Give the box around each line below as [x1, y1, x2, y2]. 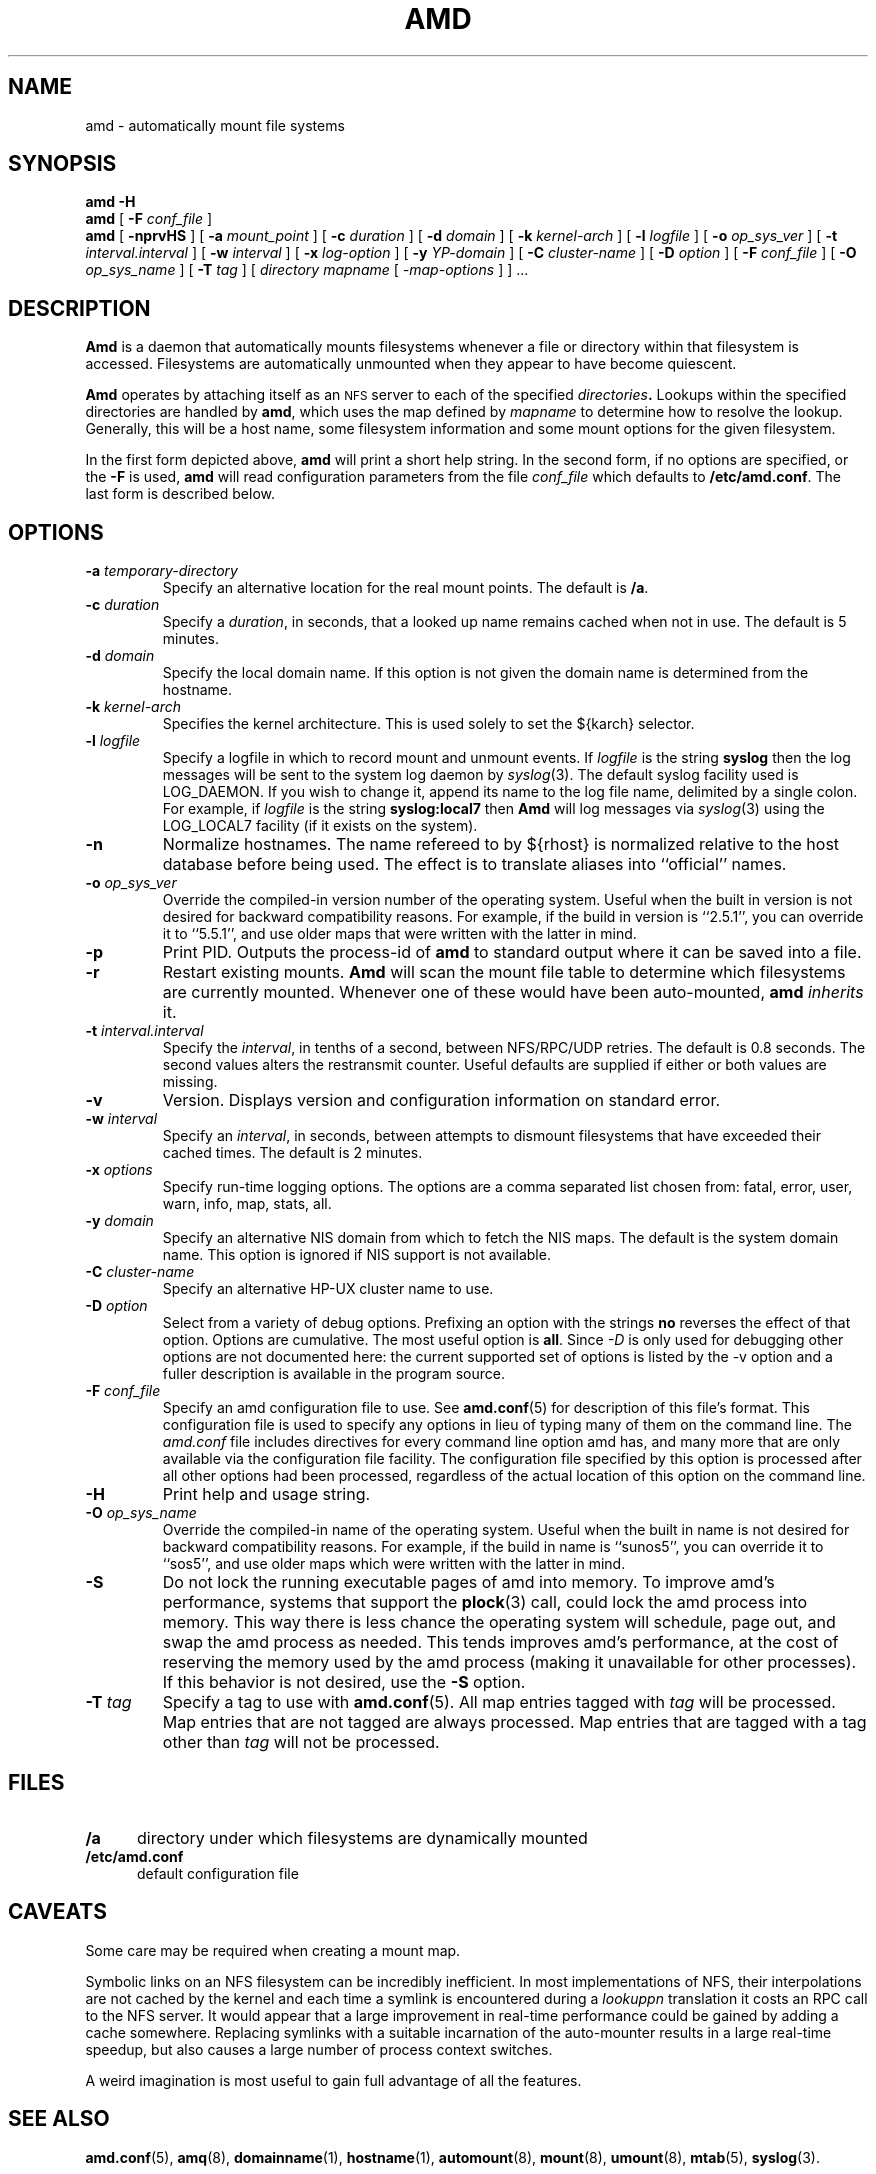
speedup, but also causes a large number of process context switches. [85, 2040, 553, 2058]
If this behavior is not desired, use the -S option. [162, 1672, 526, 1693]
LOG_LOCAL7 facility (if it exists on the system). [162, 817, 478, 835]
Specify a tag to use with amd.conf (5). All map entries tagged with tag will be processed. [162, 1692, 836, 1713]
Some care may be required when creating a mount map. [85, 1941, 461, 1959]
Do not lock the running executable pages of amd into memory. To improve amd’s [162, 1572, 775, 1593]
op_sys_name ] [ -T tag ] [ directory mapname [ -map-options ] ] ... [85, 261, 529, 279]
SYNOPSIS [8, 151, 117, 177]
